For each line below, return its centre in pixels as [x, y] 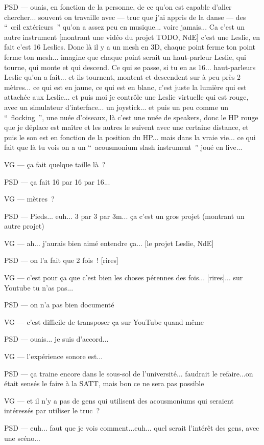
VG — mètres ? [29, 199]
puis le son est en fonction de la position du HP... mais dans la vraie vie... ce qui [130, 137]
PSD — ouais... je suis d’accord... [56, 339]
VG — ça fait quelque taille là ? [55, 164]
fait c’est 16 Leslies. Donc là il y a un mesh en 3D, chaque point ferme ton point [130, 47]
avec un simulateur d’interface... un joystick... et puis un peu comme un [116, 107]
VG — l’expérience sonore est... [54, 356]
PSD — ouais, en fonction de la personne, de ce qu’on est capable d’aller [118, 7]
